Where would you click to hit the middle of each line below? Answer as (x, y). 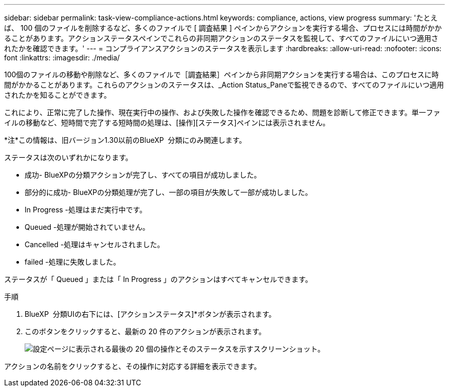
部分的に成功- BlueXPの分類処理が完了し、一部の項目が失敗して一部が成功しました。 (169, 192)
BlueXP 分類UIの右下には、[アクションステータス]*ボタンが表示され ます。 (150, 314)
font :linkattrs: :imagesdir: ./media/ (62, 58)
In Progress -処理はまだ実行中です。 (86, 210)
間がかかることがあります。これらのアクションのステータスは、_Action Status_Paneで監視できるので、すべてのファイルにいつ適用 (224, 85)
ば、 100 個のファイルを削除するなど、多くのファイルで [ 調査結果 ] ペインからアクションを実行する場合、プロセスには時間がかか (223, 28)
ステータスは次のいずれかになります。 (68, 157)
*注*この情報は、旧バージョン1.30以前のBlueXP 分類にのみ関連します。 (125, 140)
